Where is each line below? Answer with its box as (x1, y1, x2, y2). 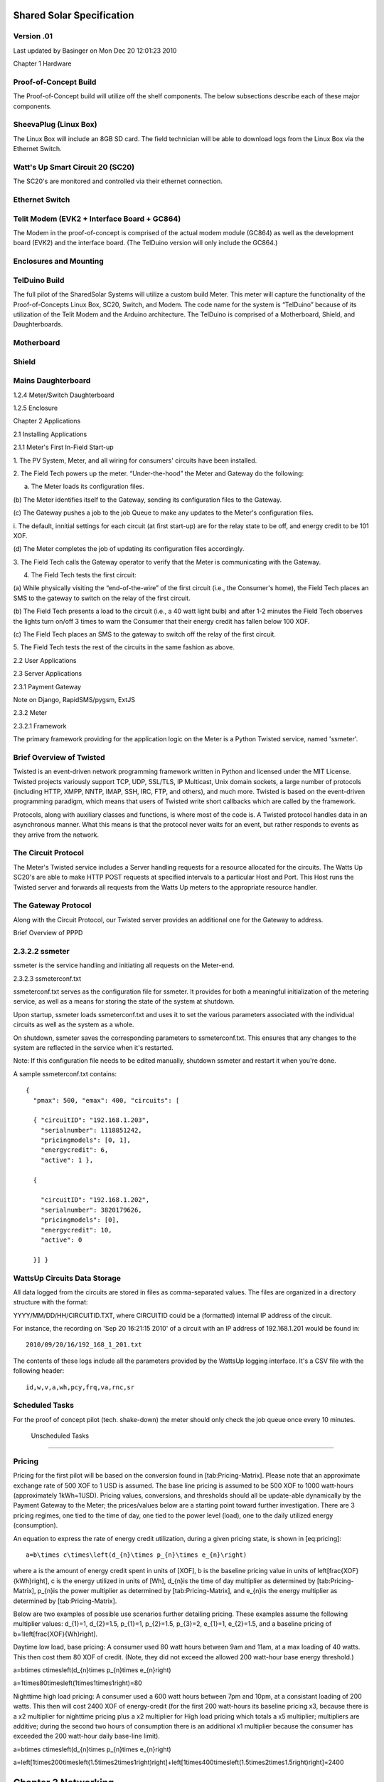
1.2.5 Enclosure (13, 403, 58, 412)
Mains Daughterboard (13, 376, 91, 386)
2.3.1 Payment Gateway (13, 682, 82, 691)
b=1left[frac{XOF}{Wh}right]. (13, 1629, 98, 1638)
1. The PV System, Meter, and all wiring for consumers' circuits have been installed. (13, 456, 257, 465)
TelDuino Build (13, 275, 65, 285)
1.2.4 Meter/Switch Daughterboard (13, 391, 114, 399)
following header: (13, 1366, 65, 1375)
